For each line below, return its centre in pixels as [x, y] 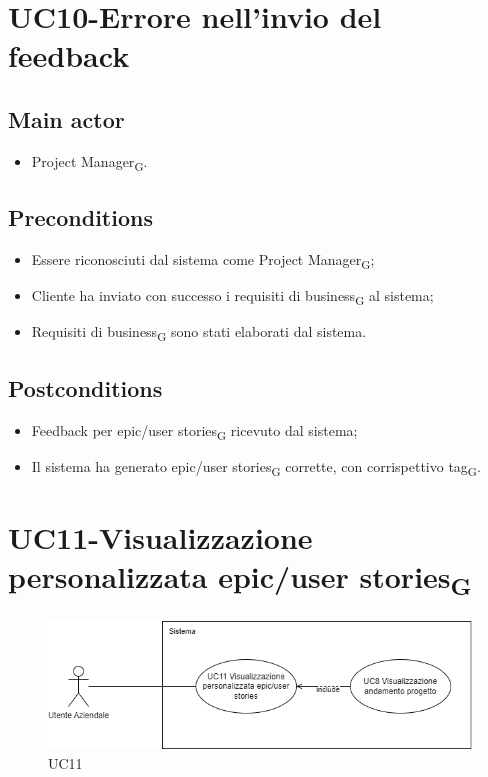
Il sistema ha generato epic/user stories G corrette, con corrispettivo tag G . [256, 467]
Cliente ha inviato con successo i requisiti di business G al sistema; [232, 297]
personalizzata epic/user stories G [240, 579]
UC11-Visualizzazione [160, 537]
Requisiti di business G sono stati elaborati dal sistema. [199, 333]
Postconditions [85, 387]
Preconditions [80, 217]
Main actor [66, 118]
